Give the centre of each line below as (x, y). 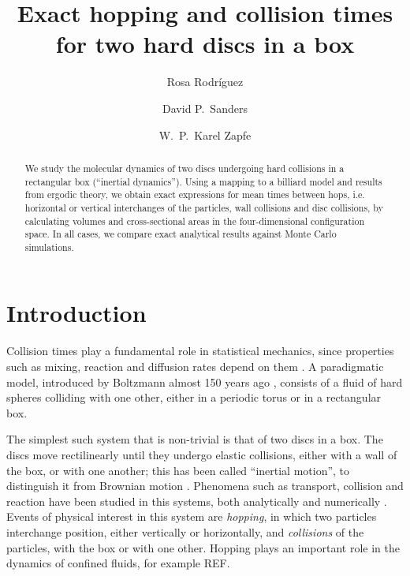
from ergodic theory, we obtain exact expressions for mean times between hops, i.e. (195, 194)
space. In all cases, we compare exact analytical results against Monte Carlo (181, 234)
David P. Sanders (205, 108)
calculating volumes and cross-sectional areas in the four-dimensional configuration (195, 221)
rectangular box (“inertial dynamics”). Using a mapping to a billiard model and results (203, 181)
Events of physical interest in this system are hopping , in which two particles (192, 516)
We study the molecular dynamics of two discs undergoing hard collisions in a (184, 168)
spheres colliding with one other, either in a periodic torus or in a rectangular (194, 397)
